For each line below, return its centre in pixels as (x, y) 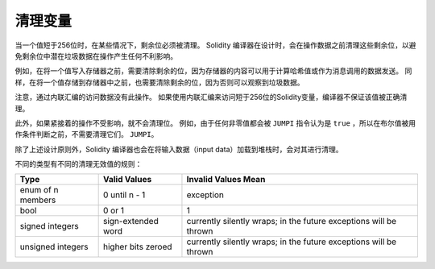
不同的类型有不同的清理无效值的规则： (79, 164)
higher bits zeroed (137, 247)
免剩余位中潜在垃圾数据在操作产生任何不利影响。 (96, 56)
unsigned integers (54, 247)
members (38, 200)
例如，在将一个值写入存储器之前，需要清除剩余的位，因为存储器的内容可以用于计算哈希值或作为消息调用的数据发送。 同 (213, 71)
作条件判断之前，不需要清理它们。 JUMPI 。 (87, 134)
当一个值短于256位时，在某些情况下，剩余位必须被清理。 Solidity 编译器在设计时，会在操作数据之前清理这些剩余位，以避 (215, 45)
